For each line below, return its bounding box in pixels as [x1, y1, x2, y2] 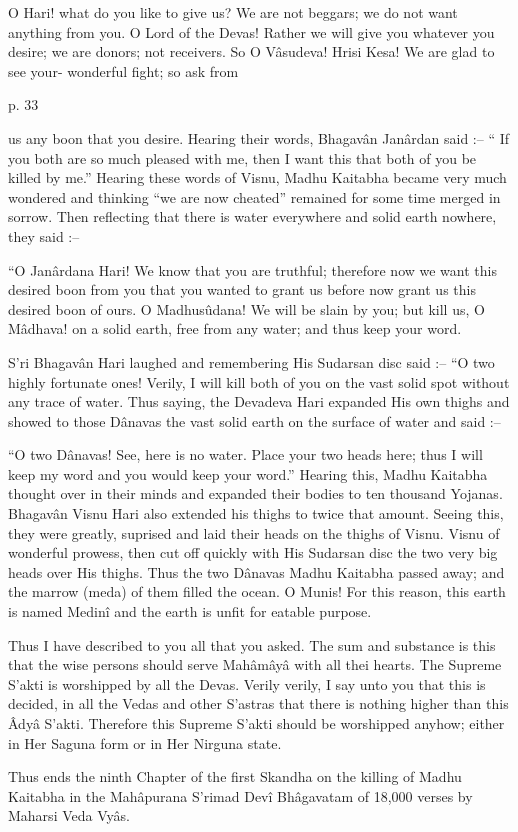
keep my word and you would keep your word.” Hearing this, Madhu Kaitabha [8, 463, 488, 484]
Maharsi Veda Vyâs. [8, 805, 130, 826]
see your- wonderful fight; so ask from [8, 60, 239, 81]
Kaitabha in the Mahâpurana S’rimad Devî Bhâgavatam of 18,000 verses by [8, 785, 473, 806]
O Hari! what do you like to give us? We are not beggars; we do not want [8, 2, 458, 22]
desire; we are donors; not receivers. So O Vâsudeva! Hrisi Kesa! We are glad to [8, 41, 495, 62]
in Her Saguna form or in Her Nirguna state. [8, 732, 282, 753]
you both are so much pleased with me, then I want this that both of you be [8, 147, 477, 168]
